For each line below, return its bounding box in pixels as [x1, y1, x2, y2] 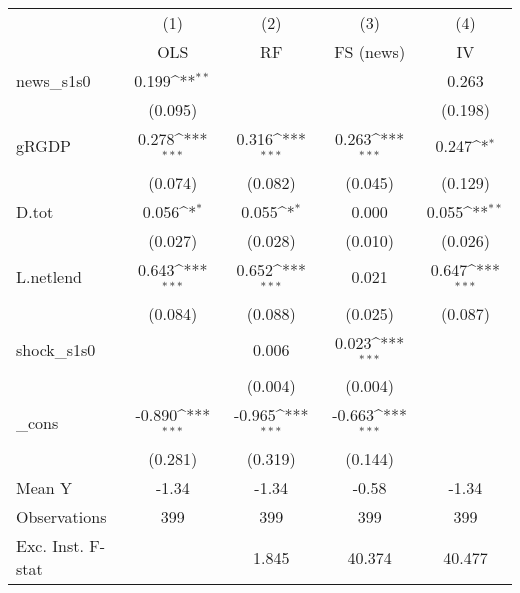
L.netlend [16, 265, 83, 289]
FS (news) [334, 40, 406, 63]
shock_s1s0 [16, 337, 96, 361]
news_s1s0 [16, 69, 91, 92]
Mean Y [16, 476, 73, 500]
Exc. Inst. [16, 534, 84, 558]
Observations [16, 505, 107, 529]
